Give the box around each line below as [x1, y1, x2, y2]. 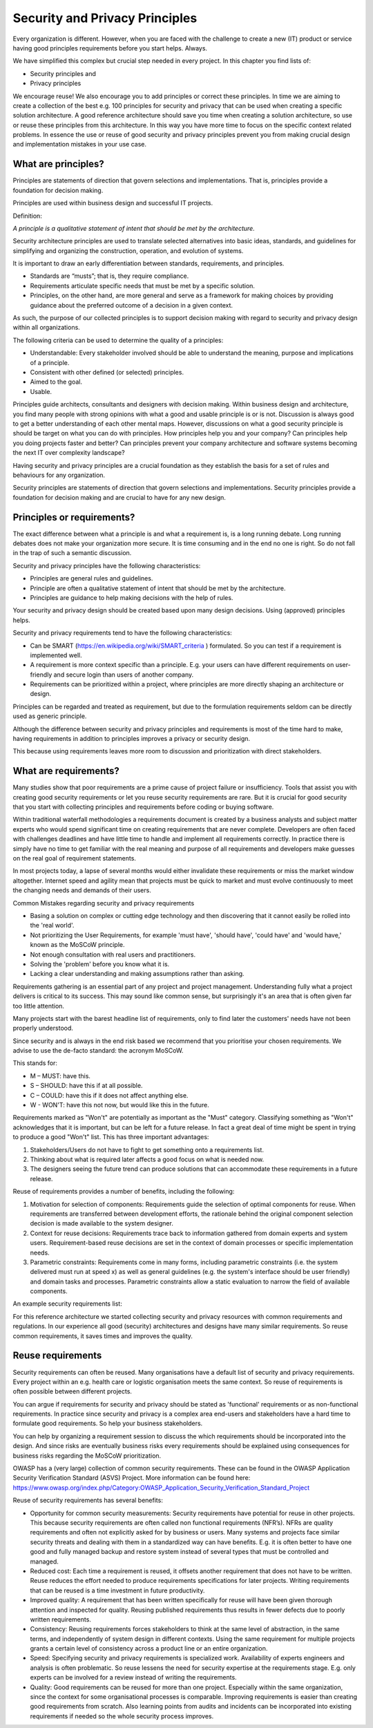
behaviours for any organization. [12, 471, 106, 479]
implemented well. [30, 650, 82, 659]
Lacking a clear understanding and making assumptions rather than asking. [30, 970, 245, 978]
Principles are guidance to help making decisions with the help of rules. [30, 593, 233, 601]
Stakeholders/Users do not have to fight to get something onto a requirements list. [30, 1145, 264, 1154]
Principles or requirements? [12, 511, 135, 523]
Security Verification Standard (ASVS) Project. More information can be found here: [12, 1474, 251, 1482]
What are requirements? [12, 765, 120, 777]
